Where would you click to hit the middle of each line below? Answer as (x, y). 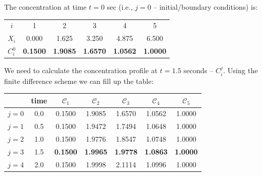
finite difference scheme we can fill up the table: (79, 81)
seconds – (198, 70)
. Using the (240, 70)
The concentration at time (45, 7)
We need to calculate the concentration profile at (81, 70)
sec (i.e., (120, 7)
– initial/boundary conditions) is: (206, 7)
